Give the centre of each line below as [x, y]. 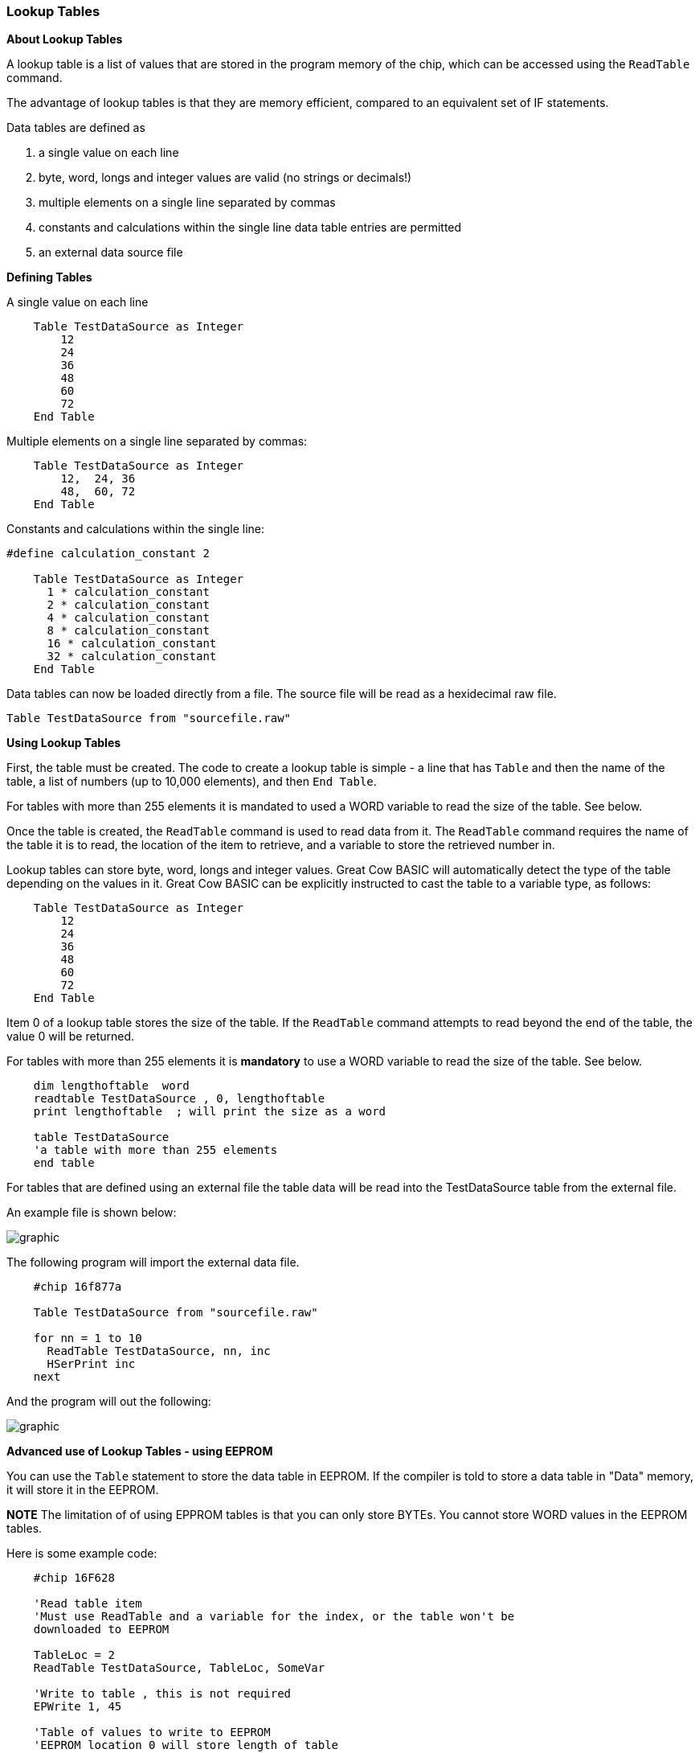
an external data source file [111, 252]
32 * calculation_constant [132, 657]
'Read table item [88, 1604]
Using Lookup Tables [64, 743]
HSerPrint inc [91, 1364]
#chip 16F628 [74, 1578]
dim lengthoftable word [111, 1086]
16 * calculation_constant [132, 644]
